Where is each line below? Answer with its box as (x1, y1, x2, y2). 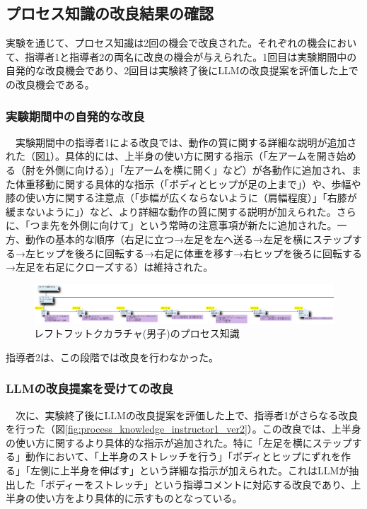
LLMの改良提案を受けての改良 (6, 380, 173, 397)
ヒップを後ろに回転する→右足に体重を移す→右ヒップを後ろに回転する (35, 245, 362, 260)
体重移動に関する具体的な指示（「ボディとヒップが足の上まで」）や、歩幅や (15, 176, 361, 191)
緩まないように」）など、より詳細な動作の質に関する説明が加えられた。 (6, 204, 337, 218)
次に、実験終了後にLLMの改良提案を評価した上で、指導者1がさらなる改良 (15, 407, 359, 422)
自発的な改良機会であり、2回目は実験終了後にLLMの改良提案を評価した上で (6, 63, 359, 78)
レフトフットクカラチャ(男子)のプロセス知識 (34, 326, 240, 341)
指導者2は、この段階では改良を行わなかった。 (6, 349, 219, 364)
